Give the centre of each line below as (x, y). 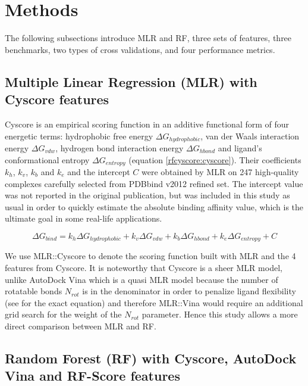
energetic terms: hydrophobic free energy (79, 136)
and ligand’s (240, 147)
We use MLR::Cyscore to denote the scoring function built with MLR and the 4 (150, 256)
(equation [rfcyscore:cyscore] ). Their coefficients (215, 159)
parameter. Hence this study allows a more (220, 314)
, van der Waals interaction (250, 136)
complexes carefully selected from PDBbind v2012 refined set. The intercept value (154, 183)
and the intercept (99, 172)
